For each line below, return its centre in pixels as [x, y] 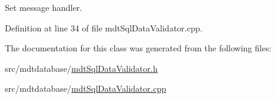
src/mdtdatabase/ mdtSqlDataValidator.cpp [86, 88]
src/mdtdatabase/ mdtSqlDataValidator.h [81, 68]
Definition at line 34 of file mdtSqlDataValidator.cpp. [104, 27]
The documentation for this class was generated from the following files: [138, 48]
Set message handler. [44, 7]
